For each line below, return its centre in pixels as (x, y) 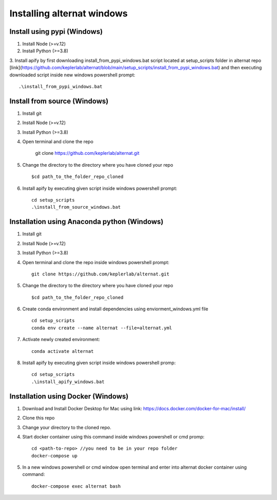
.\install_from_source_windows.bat (76, 207)
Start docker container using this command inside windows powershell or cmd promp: (113, 436)
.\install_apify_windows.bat (68, 382)
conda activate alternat (63, 351)
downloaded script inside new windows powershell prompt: (72, 75)
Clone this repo (38, 418)
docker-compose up (55, 456)
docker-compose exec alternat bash (76, 486)
